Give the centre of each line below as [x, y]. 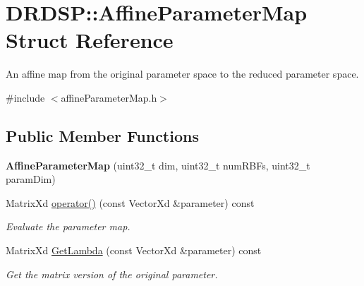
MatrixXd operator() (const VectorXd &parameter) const [130, 202]
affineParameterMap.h [109, 97]
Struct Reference [90, 40]
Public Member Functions [102, 135]
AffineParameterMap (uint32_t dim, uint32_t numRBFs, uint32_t [158, 165]
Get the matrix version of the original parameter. [112, 274]
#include [25, 97]
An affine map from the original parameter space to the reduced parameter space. [182, 74]
